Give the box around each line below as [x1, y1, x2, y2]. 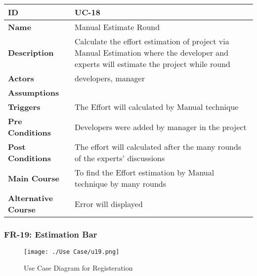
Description [8, 47, 54, 58]
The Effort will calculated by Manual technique [75, 101, 239, 112]
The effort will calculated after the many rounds [75, 141, 242, 152]
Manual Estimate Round [75, 21, 160, 33]
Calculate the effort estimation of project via [75, 35, 229, 47]
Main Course [8, 172, 59, 184]
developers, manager [75, 72, 145, 84]
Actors [8, 72, 34, 84]
